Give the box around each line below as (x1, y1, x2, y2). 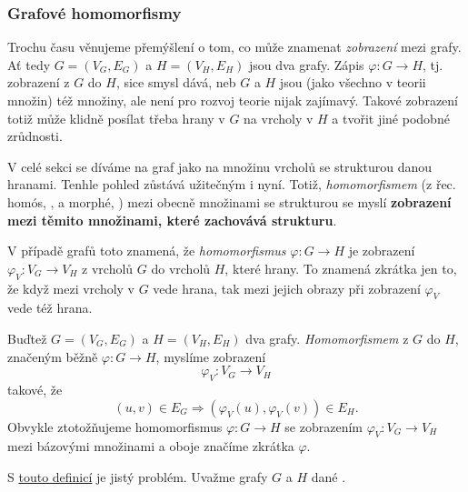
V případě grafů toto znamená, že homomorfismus (7, 241, 286, 260)
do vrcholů (151, 258, 211, 277)
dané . (311, 467, 346, 486)
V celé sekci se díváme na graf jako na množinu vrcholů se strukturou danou (7, 156, 433, 176)
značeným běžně (7, 346, 98, 366)
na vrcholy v (244, 108, 314, 127)
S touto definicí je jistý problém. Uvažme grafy (7, 467, 268, 486)
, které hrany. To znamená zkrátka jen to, (224, 258, 457, 277)
